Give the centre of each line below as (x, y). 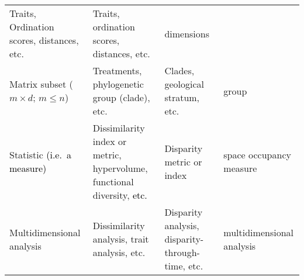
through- (182, 252)
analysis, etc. (119, 252)
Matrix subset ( (41, 84)
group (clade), (121, 97)
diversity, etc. (120, 195)
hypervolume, (120, 168)
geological (184, 84)
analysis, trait (121, 239)
